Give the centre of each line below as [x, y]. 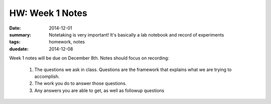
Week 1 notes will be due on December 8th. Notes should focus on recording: [89, 58]
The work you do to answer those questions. [81, 83]
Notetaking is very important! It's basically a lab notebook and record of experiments [137, 34]
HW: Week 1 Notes [48, 13]
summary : [20, 34]
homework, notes [67, 42]
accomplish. [47, 76]
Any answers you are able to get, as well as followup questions [99, 90]
